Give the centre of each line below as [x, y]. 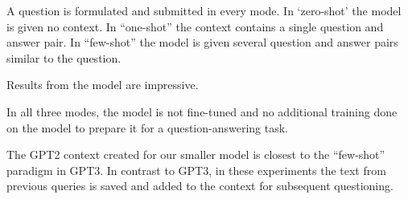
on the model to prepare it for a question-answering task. [147, 127]
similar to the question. [64, 57]
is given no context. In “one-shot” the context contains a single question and [195, 26]
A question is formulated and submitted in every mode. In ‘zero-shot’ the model [204, 10]
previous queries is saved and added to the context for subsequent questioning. [200, 186]
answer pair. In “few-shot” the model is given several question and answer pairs [202, 42]
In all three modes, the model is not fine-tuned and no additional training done [202, 111]
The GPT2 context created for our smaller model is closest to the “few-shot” [196, 154]
